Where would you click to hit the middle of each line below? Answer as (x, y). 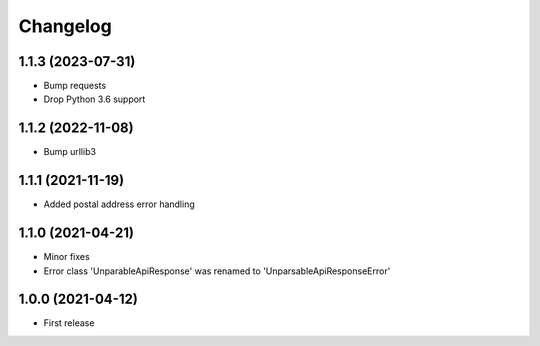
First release (69, 323)
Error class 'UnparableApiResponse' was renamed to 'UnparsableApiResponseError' (217, 271)
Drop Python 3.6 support (94, 99)
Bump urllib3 (70, 152)
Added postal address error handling (119, 204)
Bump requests (75, 86)
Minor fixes (66, 257)
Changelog (65, 26)
